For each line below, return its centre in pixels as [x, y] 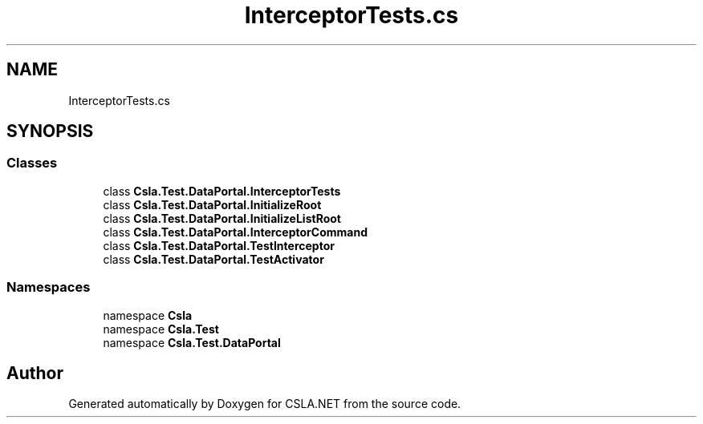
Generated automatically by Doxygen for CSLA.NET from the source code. [265, 404]
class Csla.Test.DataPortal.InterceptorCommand [235, 232]
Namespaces [49, 287]
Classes [32, 163]
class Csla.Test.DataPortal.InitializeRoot [212, 204]
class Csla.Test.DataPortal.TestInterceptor [219, 245]
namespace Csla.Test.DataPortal [192, 342]
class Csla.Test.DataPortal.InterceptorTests [222, 191]
